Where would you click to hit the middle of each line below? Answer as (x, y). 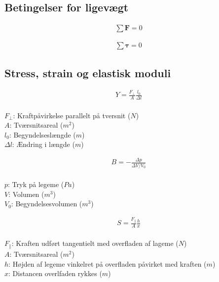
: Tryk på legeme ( (36, 184)
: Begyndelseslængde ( (42, 134)
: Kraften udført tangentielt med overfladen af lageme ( (95, 243)
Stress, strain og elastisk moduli (88, 72)
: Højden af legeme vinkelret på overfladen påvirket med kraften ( (108, 263)
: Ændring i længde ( (43, 144)
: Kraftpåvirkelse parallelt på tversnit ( (72, 115)
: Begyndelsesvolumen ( (47, 204)
